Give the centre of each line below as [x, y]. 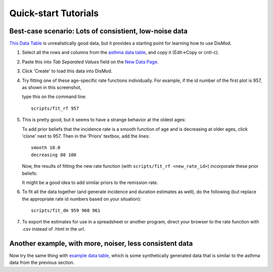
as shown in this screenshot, [52, 87]
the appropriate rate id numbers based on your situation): [82, 199]
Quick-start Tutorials [54, 13]
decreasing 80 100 [54, 155]
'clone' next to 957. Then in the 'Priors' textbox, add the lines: [86, 136]
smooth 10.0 [46, 148]
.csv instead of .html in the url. [54, 229]
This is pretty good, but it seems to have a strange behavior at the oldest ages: [104, 120]
